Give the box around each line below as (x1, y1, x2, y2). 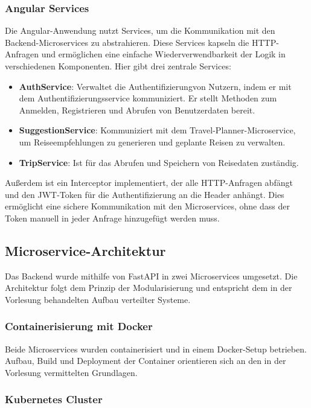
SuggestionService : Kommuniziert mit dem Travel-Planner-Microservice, (19, 124, 296, 136)
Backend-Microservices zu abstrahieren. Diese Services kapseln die (5, 36, 249, 48)
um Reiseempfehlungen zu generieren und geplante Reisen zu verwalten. (19, 135, 286, 148)
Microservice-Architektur (5, 241, 166, 260)
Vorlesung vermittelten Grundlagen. (5, 366, 138, 378)
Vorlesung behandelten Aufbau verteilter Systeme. (5, 293, 191, 305)
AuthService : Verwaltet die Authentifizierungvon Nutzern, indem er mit (19, 80, 292, 92)
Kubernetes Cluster (5, 392, 103, 407)
